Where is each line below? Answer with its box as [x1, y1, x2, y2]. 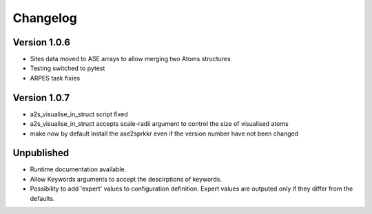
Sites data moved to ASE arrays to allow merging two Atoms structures [30, 55, 231, 63]
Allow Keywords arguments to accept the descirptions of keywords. [30, 175, 223, 183]
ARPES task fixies [30, 74, 81, 82]
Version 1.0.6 [12, 36, 70, 48]
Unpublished [12, 147, 69, 159]
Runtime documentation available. [30, 165, 127, 173]
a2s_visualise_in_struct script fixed [30, 110, 129, 118]
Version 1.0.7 [12, 92, 70, 103]
